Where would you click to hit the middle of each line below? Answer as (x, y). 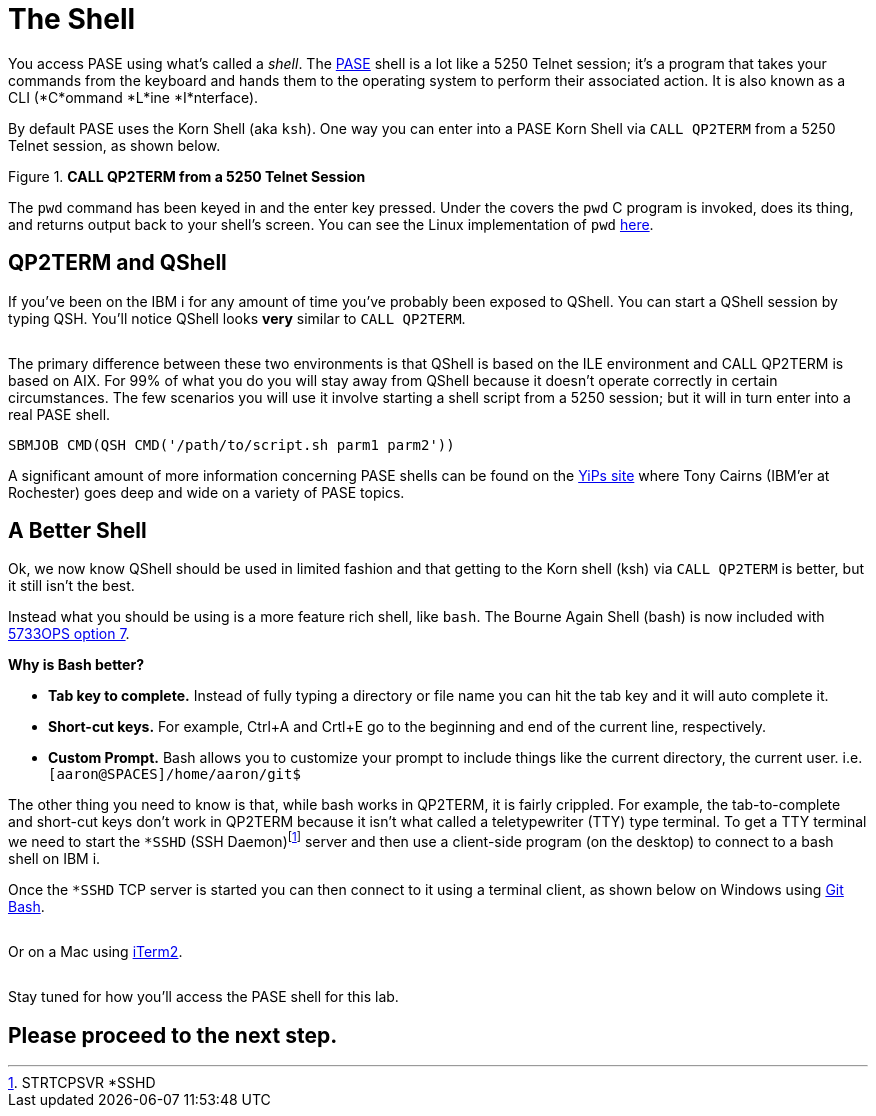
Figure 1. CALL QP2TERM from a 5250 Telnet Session (187, 176)
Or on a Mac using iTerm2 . (95, 952)
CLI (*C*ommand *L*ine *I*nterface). (133, 97)
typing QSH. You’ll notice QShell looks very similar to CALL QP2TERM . (237, 318)
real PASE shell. (59, 414)
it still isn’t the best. (71, 586)
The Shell (72, 19)
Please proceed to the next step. (173, 1035)
